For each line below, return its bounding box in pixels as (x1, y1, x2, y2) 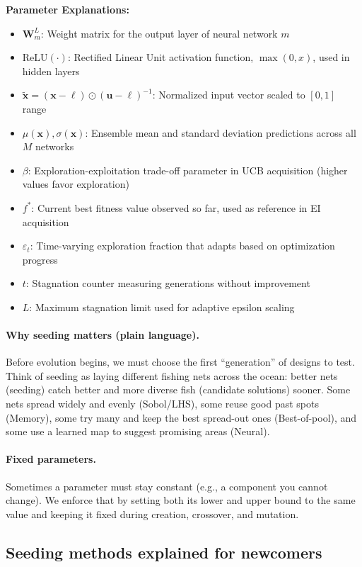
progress (22, 252, 58, 266)
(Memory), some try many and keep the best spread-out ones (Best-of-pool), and (6, 410, 357, 425)
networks (35, 139, 74, 154)
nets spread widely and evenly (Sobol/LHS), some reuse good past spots (6, 396, 319, 411)
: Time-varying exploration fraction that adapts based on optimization (30, 238, 335, 253)
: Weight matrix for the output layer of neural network (40, 26, 278, 40)
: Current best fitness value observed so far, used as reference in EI (31, 200, 321, 215)
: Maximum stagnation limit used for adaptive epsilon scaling (29, 299, 295, 314)
